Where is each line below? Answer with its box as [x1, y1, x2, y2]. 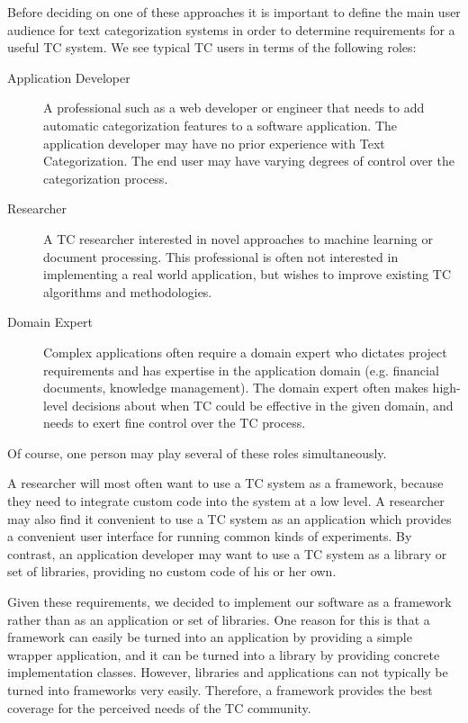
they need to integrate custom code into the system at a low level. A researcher [7, 492, 445, 511]
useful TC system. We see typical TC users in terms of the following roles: [7, 38, 417, 57]
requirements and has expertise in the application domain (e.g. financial [43, 360, 439, 379]
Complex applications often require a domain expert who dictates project [43, 342, 447, 361]
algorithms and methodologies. [43, 282, 212, 301]
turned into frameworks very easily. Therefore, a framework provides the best [7, 681, 433, 699]
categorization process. [43, 168, 168, 187]
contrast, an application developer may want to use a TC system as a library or [7, 544, 447, 563]
